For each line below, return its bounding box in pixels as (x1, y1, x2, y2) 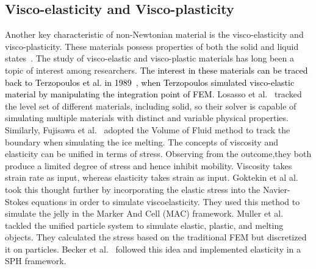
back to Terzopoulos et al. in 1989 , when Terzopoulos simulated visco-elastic (5, 75, 295, 88)
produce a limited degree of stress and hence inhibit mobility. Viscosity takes (5, 159, 292, 172)
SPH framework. (5, 254, 66, 267)
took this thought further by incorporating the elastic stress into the (5, 183, 260, 195)
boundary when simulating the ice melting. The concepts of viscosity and (5, 135, 278, 148)
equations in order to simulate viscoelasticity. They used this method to (31, 195, 300, 208)
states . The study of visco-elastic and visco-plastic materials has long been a (5, 52, 294, 65)
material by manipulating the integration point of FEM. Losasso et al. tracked (5, 88, 302, 100)
